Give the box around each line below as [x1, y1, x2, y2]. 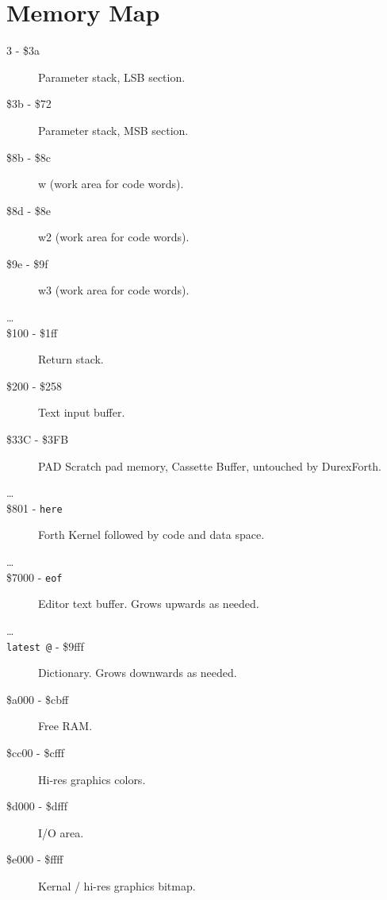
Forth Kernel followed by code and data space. [38, 526, 265, 543]
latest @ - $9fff [6, 637, 84, 654]
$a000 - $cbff [6, 690, 69, 707]
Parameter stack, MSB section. [38, 121, 189, 138]
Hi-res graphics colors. [38, 771, 146, 787]
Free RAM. [38, 717, 93, 734]
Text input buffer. [38, 404, 125, 421]
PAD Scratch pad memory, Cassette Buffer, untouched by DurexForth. [38, 457, 382, 474]
